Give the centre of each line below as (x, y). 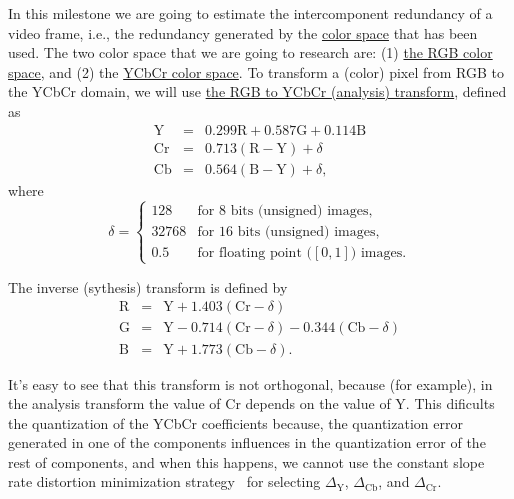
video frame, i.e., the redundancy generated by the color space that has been (243, 32)
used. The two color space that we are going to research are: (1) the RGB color (250, 52)
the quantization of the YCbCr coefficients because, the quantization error (235, 422)
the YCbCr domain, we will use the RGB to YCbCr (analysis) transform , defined (257, 91)
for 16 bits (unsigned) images (286, 231)
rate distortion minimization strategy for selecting (164, 481)
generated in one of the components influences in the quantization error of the (247, 442)
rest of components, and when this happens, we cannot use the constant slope (246, 461)
